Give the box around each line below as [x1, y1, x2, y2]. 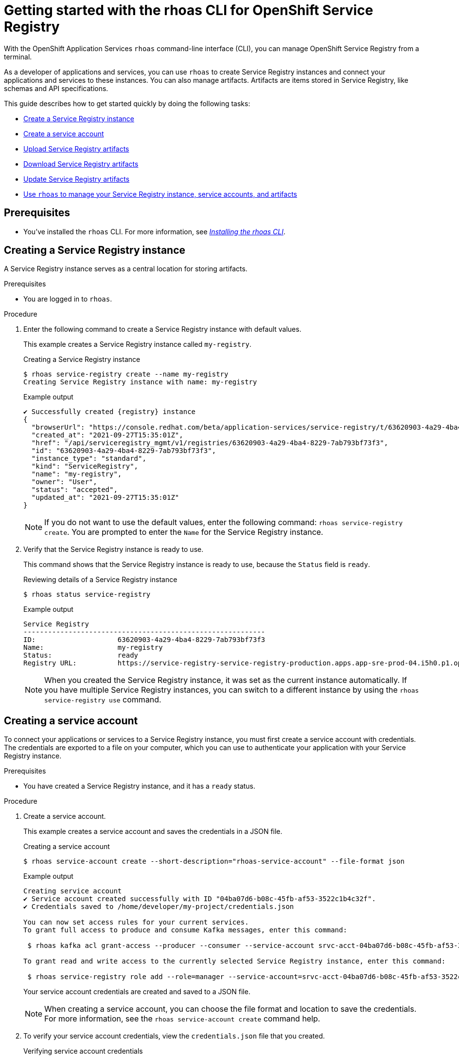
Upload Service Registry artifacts [23, 144, 129, 153]
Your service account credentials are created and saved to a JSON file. [23, 987, 250, 996]
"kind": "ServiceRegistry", [31, 462, 139, 471]
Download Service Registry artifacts [23, 159, 139, 168]
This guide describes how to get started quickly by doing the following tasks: [4, 99, 250, 108]
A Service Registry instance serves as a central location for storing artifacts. [4, 265, 247, 273]
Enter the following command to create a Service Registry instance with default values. [23, 325, 301, 334]
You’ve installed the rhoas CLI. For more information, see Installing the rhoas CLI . [23, 227, 285, 236]
